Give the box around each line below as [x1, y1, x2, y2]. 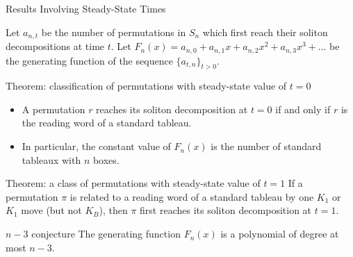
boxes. [92, 152, 120, 167]
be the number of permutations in [41, 24, 186, 39]
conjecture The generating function [31, 226, 181, 241]
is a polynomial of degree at [220, 226, 339, 241]
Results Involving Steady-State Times [6, 1, 166, 15]
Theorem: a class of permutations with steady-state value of [6, 176, 261, 190]
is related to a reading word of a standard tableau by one [69, 189, 314, 204]
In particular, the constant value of [22, 139, 171, 154]
